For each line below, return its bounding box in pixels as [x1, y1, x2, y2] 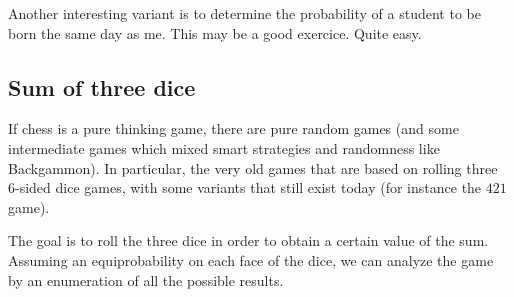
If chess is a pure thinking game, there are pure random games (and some [8, 118, 459, 139]
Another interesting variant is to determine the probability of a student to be [8, 3, 481, 23]
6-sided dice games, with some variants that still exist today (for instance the [8, 177, 482, 198]
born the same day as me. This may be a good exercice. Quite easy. [8, 22, 422, 43]
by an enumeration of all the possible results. [8, 269, 284, 290]
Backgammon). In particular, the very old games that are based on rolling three [8, 157, 498, 178]
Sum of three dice [8, 71, 196, 102]
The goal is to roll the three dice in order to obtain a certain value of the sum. [8, 230, 489, 251]
